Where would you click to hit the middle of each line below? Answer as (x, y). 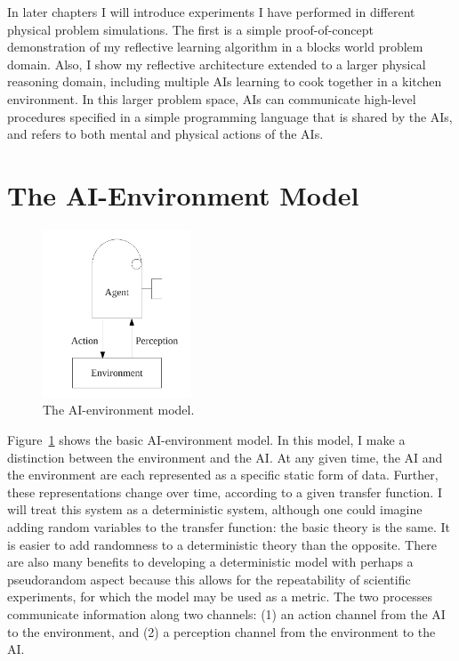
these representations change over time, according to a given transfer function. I (225, 492)
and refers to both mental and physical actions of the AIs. (165, 134)
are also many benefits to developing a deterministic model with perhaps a (210, 562)
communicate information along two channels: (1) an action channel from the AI (226, 613)
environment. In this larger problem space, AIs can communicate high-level (212, 98)
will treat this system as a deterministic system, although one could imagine (215, 509)
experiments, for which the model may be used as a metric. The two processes (220, 597)
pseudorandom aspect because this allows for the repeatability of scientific (209, 579)
